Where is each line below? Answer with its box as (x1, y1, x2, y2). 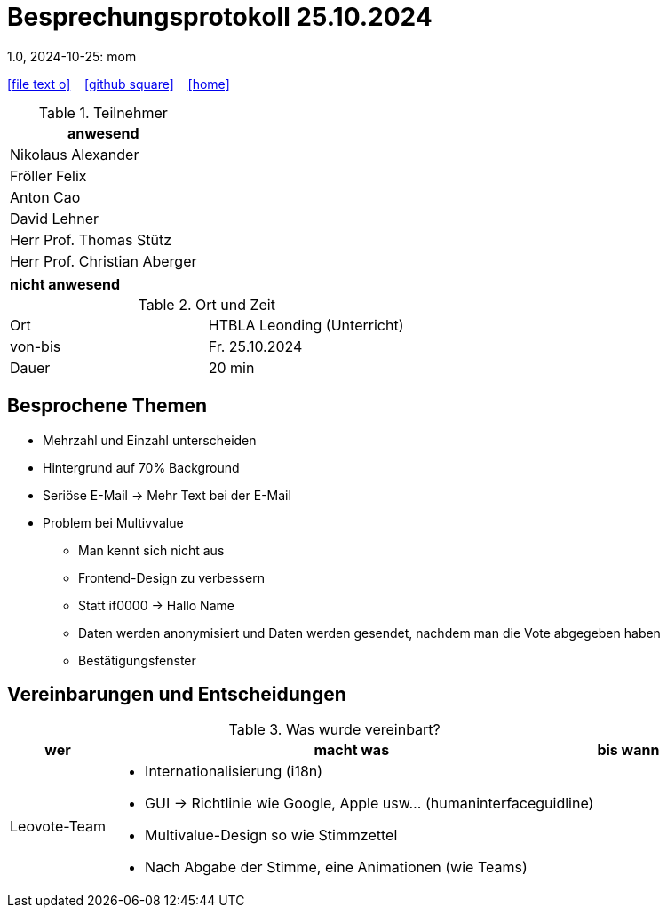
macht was (314, 741, 390, 760)
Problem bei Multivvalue (43, 514, 184, 530)
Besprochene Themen (7, 394, 208, 418)
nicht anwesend (10, 274, 121, 293)
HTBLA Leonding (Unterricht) (208, 315, 404, 334)
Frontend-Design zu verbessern (78, 569, 265, 585)
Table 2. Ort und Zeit (138, 295, 275, 314)
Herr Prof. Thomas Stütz (10, 230, 172, 249)
